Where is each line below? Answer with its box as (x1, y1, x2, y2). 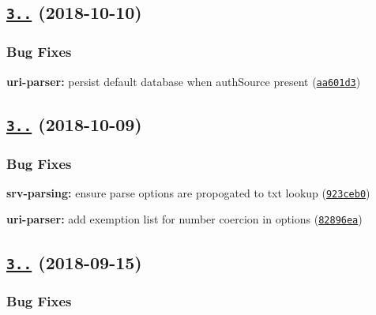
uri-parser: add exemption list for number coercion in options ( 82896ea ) (6, 211, 363, 227)
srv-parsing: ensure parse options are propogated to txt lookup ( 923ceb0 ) (6, 184, 370, 201)
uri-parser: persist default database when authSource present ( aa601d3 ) (6, 73, 361, 89)
